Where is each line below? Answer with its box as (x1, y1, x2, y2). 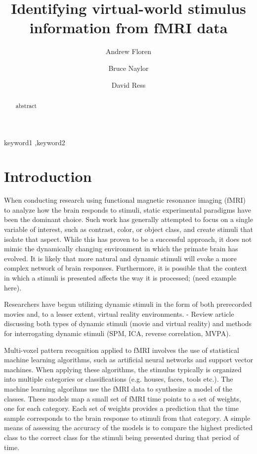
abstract (15, 101, 37, 110)
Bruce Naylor (108, 62, 149, 73)
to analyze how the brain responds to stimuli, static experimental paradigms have (4, 204, 251, 215)
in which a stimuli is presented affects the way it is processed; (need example (4, 273, 236, 283)
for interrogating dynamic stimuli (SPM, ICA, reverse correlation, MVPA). (4, 328, 231, 338)
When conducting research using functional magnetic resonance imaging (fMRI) (4, 195, 246, 205)
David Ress (111, 79, 146, 90)
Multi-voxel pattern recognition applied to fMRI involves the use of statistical (4, 344, 239, 355)
